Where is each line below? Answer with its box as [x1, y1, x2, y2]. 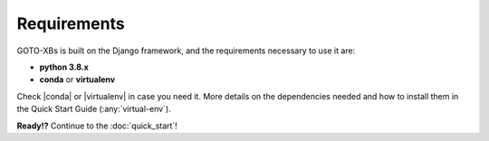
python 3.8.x [39, 61, 90, 72]
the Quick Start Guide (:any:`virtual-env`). [16, 104, 171, 115]
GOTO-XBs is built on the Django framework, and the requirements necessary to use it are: [16, 45, 356, 56]
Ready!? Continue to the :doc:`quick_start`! [16, 120, 178, 131]
